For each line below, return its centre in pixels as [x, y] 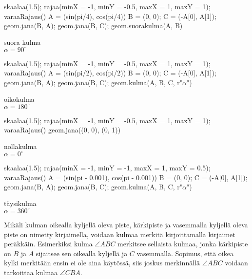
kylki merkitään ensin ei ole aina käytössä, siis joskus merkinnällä [102, 263]
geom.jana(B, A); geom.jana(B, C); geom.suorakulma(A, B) [93, 26]
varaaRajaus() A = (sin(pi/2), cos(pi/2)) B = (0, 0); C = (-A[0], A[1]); [110, 73]
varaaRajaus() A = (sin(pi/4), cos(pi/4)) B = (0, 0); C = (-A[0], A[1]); [110, 16]
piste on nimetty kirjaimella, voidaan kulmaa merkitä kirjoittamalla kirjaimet [120, 234]
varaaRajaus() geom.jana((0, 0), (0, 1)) [62, 130]
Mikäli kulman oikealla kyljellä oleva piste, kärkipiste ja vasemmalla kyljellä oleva [126, 224]
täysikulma [20, 203]
